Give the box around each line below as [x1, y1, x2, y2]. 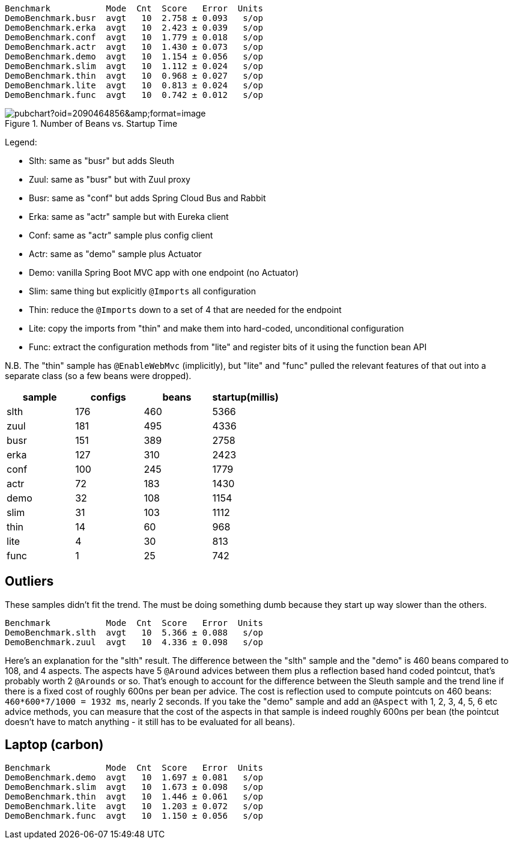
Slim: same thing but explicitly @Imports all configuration [29, 286, 256, 296]
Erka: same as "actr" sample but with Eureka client [29, 211, 229, 222]
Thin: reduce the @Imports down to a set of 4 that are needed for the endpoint [29, 305, 342, 315]
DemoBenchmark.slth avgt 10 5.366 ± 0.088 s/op [5, 627, 263, 637]
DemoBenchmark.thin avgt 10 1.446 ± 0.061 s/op [5, 791, 263, 801]
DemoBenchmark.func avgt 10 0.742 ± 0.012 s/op [5, 90, 263, 100]
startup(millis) [212, 391, 279, 403]
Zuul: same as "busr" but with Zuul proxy [29, 174, 190, 184]
